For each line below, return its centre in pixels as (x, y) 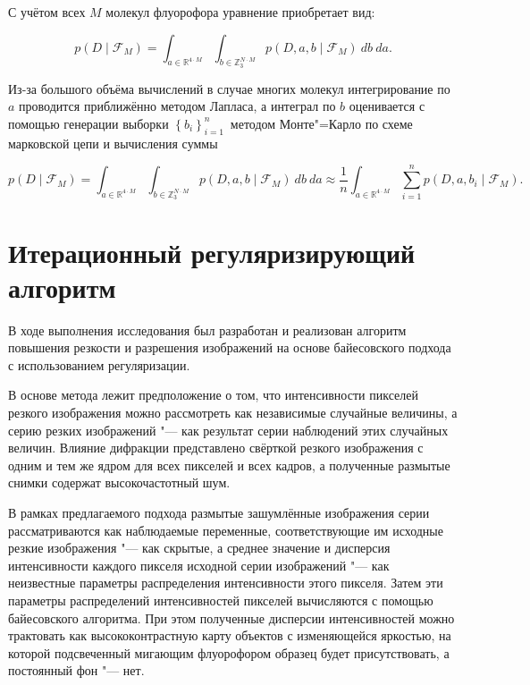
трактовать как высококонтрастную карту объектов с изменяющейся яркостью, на (230, 635)
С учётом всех (47, 12)
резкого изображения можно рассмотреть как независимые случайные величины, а (233, 413)
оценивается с (387, 106)
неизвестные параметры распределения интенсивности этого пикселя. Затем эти (226, 583)
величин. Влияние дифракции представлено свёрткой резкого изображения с (216, 448)
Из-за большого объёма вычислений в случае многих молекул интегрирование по (229, 88)
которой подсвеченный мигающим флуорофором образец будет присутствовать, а (229, 652)
